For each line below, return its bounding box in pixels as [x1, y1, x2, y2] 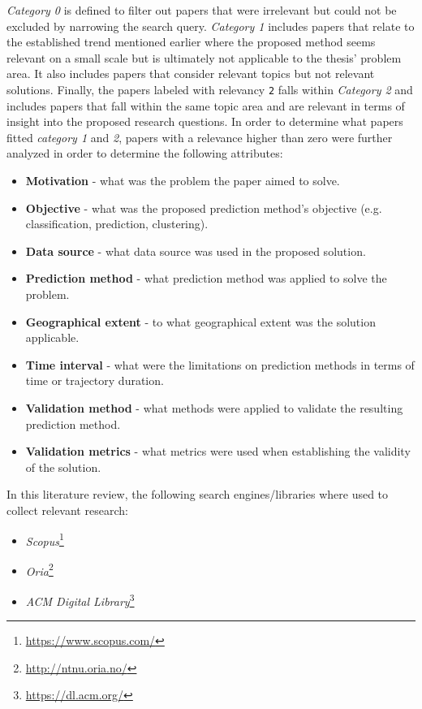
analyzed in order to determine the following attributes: [6, 145, 283, 162]
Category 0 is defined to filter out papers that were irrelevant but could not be [6, 2, 397, 18]
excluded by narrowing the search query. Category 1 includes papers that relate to [6, 17, 415, 34]
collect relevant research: [6, 501, 128, 518]
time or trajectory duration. [25, 372, 164, 389]
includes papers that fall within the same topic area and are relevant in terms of [6, 97, 405, 114]
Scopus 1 [25, 530, 64, 549]
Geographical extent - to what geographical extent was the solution [25, 313, 376, 330]
